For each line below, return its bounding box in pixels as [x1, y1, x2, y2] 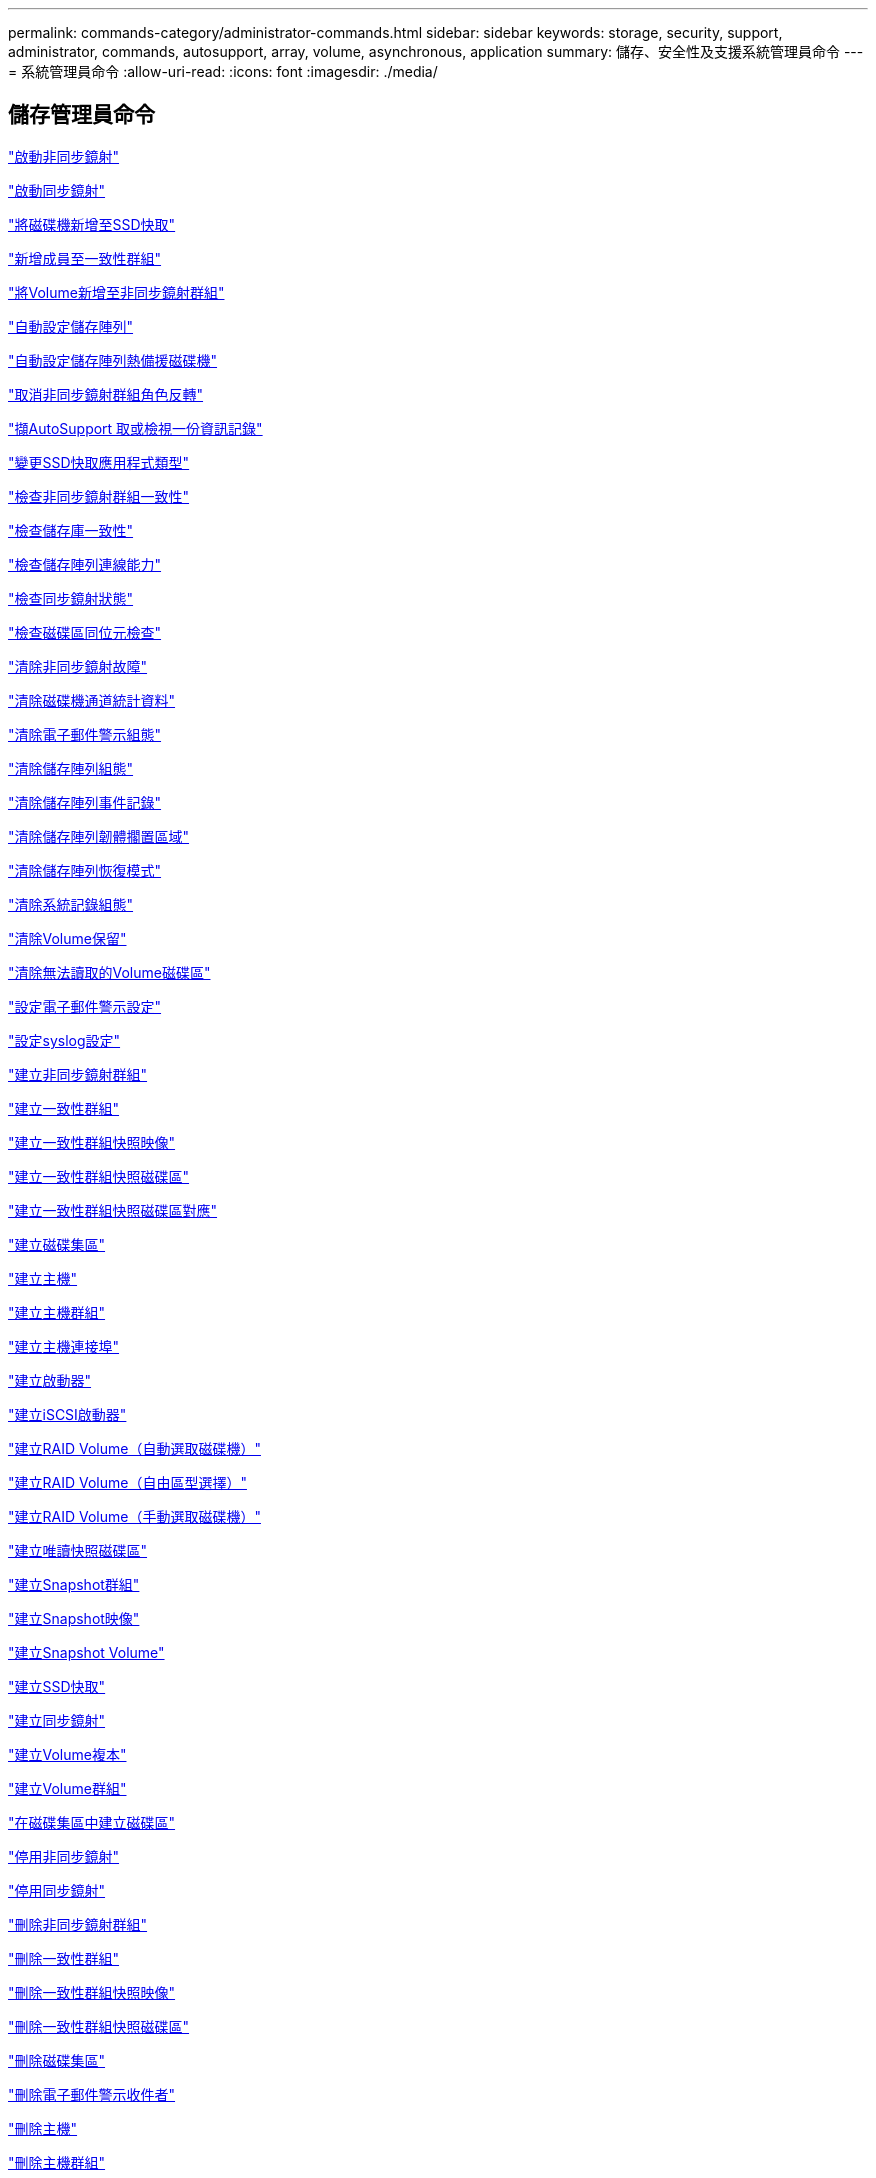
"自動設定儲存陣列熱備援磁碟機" [8, 351, 218, 369]
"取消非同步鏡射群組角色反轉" [8, 385, 204, 403]
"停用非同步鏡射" [8, 1847, 120, 1865]
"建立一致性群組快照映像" [8, 1133, 176, 1151]
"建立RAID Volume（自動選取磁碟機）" [8, 1439, 261, 1457]
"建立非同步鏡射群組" [8, 1065, 148, 1083]
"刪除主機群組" [8, 2153, 106, 2171]
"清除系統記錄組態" [8, 895, 134, 913]
